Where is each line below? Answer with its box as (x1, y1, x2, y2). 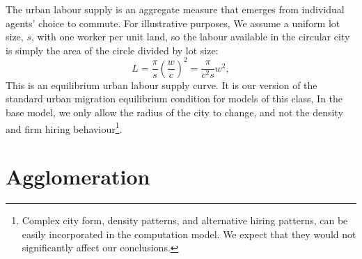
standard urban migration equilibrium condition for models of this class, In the (6, 91, 343, 106)
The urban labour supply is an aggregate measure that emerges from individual (6, 2, 345, 16)
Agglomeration (6, 162, 150, 191)
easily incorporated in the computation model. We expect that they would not (22, 226, 356, 241)
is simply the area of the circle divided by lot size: (6, 42, 219, 57)
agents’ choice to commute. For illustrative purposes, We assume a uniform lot (6, 15, 340, 30)
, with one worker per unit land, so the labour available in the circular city (31, 29, 350, 44)
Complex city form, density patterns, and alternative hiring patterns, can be (22, 213, 348, 228)
